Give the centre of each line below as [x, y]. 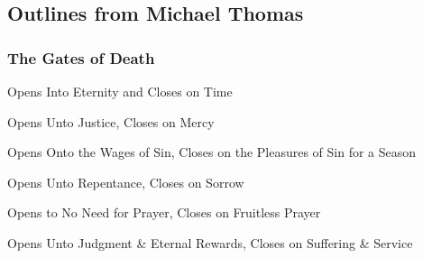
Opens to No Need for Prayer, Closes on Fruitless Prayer [164, 212]
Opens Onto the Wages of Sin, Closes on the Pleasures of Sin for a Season [212, 152]
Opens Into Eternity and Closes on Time [120, 91]
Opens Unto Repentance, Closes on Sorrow [126, 182]
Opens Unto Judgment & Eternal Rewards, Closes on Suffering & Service [210, 242]
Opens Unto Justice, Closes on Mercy [111, 121]
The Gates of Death [81, 57]
